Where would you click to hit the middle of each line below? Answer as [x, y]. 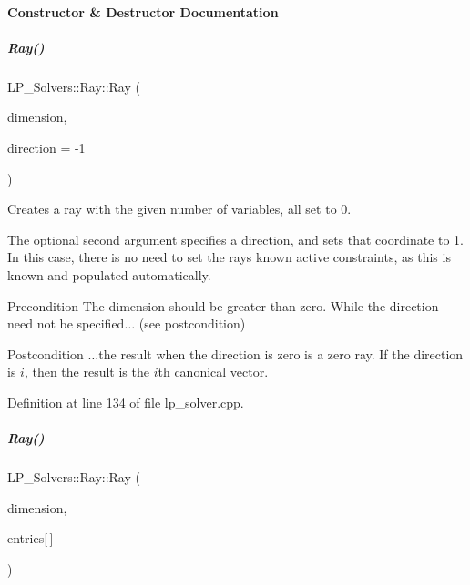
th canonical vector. [213, 372]
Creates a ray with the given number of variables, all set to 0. [179, 209]
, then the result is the [87, 372]
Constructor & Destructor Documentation [143, 11]
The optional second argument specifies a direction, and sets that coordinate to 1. [235, 239]
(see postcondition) [192, 323]
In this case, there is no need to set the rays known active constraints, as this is [229, 257]
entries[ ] [31, 538]
